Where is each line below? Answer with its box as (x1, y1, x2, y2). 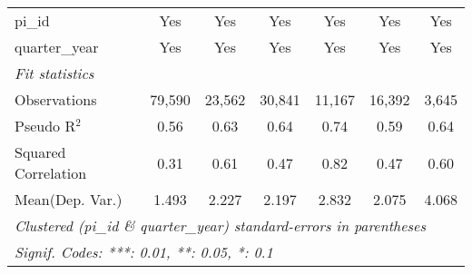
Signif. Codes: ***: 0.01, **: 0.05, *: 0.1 (15, 241, 273, 262)
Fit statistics (15, 63, 94, 83)
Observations (15, 89, 97, 110)
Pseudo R (15, 115, 76, 136)
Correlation (15, 162, 87, 183)
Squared (15, 142, 66, 162)
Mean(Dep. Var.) (15, 189, 123, 210)
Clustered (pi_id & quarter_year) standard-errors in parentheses (15, 215, 427, 236)
